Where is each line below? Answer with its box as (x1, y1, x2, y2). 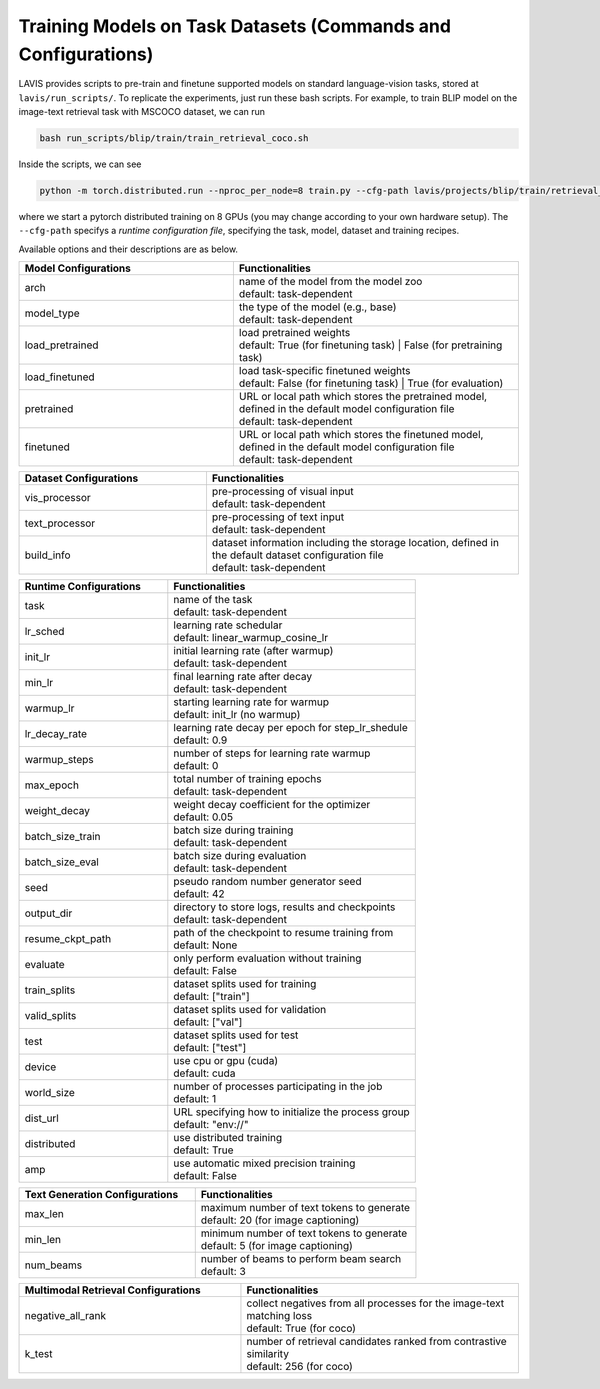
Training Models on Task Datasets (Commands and (18, 15, 452, 37)
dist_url (24, 1111, 59, 1125)
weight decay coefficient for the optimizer (173, 798, 371, 812)
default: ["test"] (173, 1041, 247, 1055)
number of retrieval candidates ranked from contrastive (246, 1335, 507, 1349)
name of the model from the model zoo (238, 275, 423, 289)
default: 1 (173, 1092, 217, 1106)
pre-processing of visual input (211, 485, 354, 499)
